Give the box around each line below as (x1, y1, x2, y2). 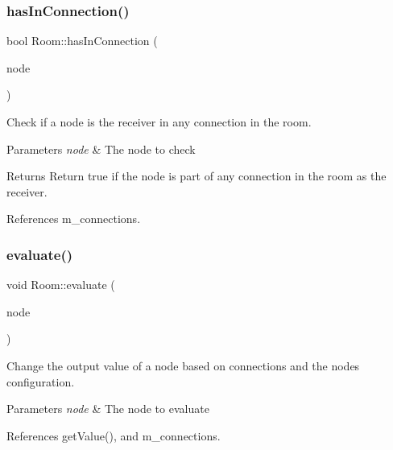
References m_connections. (6, 210, 141, 227)
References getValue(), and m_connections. (6, 427, 221, 444)
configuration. (6, 373, 75, 390)
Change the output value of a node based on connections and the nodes (6, 357, 360, 374)
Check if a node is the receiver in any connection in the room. (6, 114, 312, 130)
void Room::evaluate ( (6, 276, 115, 293)
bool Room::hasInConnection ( (6, 32, 158, 49)
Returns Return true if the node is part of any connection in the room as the (6, 167, 387, 184)
